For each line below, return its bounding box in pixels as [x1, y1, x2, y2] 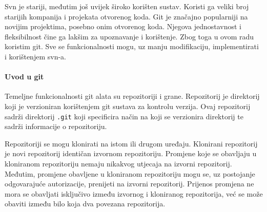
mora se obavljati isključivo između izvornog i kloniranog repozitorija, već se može [5, 188, 263, 199]
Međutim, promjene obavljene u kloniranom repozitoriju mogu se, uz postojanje [5, 168, 255, 179]
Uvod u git [5, 71, 44, 82]
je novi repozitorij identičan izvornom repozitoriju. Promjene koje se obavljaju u [5, 148, 257, 159]
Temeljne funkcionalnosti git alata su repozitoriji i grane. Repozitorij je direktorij [5, 91, 260, 101]
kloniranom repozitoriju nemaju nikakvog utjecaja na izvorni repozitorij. [5, 158, 232, 168]
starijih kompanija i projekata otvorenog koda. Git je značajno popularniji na [5, 11, 248, 22]
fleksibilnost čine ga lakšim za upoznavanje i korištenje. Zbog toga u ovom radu [5, 31, 254, 41]
